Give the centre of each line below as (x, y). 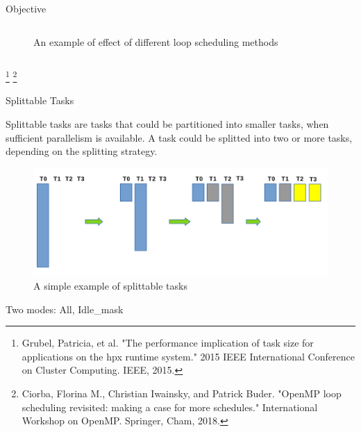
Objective (26, 8)
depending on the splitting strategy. (82, 151)
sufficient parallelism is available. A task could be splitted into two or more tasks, (179, 137)
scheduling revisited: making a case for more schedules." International (170, 407)
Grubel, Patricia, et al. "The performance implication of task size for (168, 343)
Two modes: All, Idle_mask (65, 309)
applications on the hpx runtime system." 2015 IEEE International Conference (188, 356)
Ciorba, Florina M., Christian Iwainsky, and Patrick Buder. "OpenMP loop (182, 393)
